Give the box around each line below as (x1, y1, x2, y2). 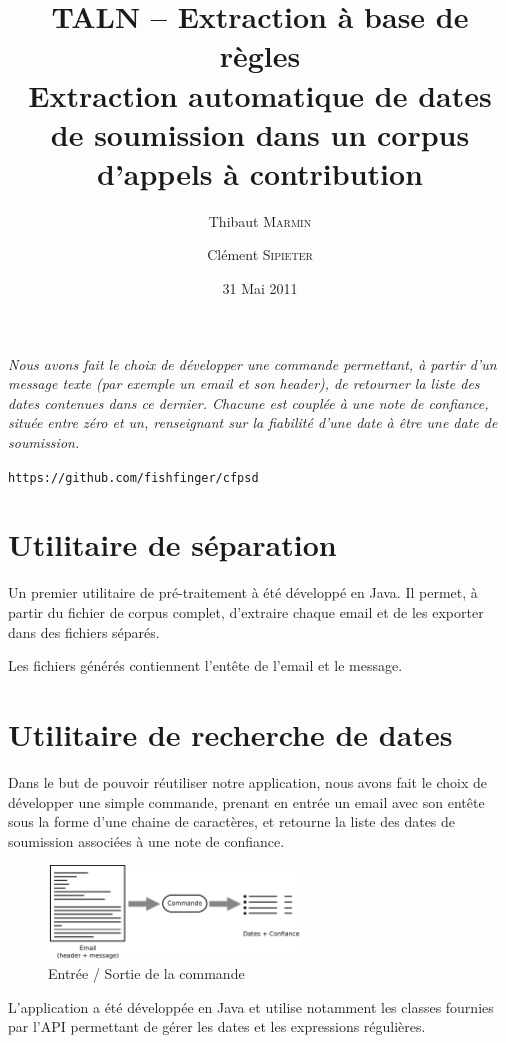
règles (219, 35, 301, 76)
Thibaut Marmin (208, 210, 312, 231)
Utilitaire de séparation (8, 524, 337, 565)
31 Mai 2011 (222, 278, 298, 299)
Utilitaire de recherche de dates (8, 713, 453, 754)
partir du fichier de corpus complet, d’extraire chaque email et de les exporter (8, 602, 484, 622)
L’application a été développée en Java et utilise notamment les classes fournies (8, 996, 494, 1017)
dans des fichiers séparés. (8, 621, 160, 642)
